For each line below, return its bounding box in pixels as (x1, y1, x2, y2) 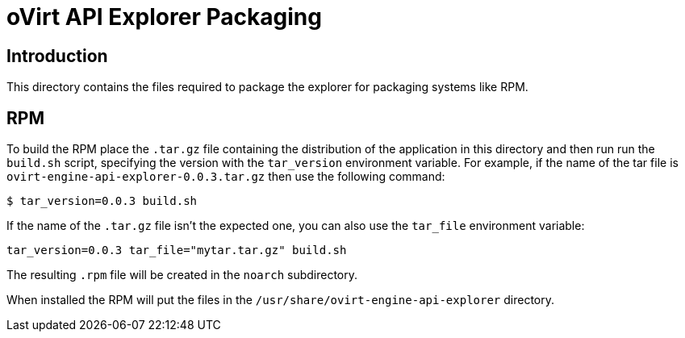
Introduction (6, 45, 108, 66)
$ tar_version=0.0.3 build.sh (6, 194, 198, 208)
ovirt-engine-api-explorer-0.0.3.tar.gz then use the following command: (6, 169, 445, 184)
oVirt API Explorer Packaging (6, 3, 322, 31)
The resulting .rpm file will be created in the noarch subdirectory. (6, 268, 358, 282)
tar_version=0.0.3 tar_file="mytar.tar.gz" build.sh (6, 244, 347, 257)
